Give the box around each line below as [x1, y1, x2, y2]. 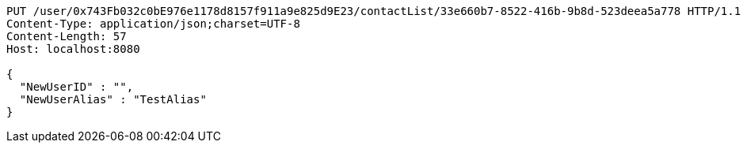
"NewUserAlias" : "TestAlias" [19, 93, 207, 106]
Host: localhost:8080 [6, 43, 140, 55]
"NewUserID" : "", [19, 80, 134, 93]
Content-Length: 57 [6, 30, 127, 43]
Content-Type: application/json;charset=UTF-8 [6, 17, 300, 30]
